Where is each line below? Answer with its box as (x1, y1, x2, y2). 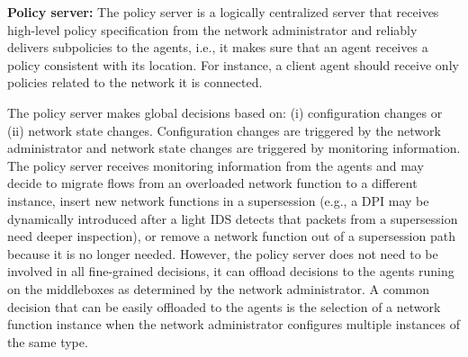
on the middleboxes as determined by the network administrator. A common (7, 279, 429, 298)
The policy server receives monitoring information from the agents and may (7, 156, 424, 174)
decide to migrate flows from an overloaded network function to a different (7, 174, 418, 192)
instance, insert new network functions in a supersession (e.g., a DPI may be (7, 191, 429, 210)
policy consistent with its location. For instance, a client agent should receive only (7, 55, 459, 74)
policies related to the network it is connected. (7, 73, 263, 92)
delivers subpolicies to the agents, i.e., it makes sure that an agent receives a (7, 38, 428, 57)
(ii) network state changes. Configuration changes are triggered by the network (7, 120, 441, 139)
